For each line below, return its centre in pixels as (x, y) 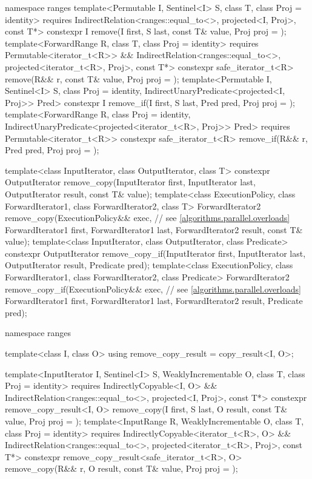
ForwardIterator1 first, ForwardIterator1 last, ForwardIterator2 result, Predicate (154, 301)
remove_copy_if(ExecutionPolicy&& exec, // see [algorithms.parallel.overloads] (153, 289)
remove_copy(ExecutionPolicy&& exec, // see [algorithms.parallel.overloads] (148, 218)
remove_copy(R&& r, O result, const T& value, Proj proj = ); (121, 468)
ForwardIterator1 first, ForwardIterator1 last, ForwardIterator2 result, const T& (154, 229)
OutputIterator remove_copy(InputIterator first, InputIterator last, (130, 182)
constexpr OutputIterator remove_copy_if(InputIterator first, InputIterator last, (155, 253)
